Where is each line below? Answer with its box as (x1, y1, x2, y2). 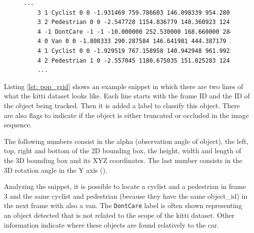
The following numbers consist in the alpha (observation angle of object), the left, (4, 136, 249, 146)
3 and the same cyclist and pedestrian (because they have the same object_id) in (4, 190, 248, 201)
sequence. (4, 119, 32, 130)
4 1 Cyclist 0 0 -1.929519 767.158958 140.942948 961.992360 (37, 47, 240, 54)
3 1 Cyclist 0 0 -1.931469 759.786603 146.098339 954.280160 (37, 9, 240, 16)
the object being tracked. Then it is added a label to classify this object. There (4, 100, 240, 110)
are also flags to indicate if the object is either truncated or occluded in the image (4, 110, 249, 120)
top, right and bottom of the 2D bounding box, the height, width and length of (4, 145, 241, 156)
